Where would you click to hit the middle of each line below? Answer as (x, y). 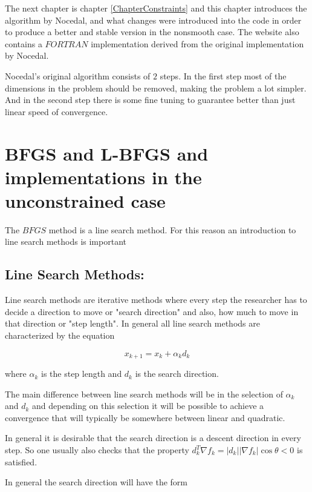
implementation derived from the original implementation (197, 43)
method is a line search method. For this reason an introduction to (172, 229)
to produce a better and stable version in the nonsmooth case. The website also (152, 32)
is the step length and (82, 374)
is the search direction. (177, 374)
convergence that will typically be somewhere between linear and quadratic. (145, 417)
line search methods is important (66, 241)
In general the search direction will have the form (96, 482)
